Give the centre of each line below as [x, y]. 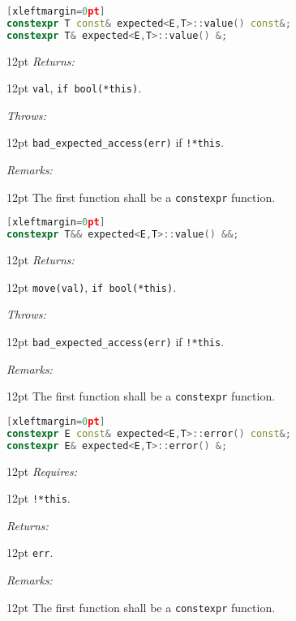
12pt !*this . [39, 498]
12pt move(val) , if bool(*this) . [92, 287]
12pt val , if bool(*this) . [74, 88]
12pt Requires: [42, 471]
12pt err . [30, 552]
